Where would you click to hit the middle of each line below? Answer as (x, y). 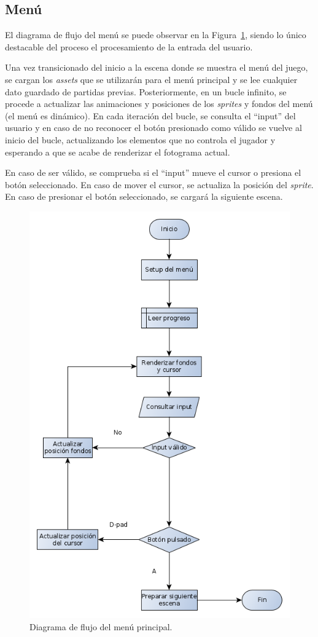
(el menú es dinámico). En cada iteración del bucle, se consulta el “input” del (150, 115)
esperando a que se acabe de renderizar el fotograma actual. (118, 152)
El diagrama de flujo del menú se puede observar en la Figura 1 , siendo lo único (156, 35)
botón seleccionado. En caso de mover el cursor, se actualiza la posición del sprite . (159, 184)
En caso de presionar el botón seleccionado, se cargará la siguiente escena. (144, 196)
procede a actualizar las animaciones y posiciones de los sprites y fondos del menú (159, 104)
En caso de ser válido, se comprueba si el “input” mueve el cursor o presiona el (153, 172)
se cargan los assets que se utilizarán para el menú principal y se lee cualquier (151, 79)
